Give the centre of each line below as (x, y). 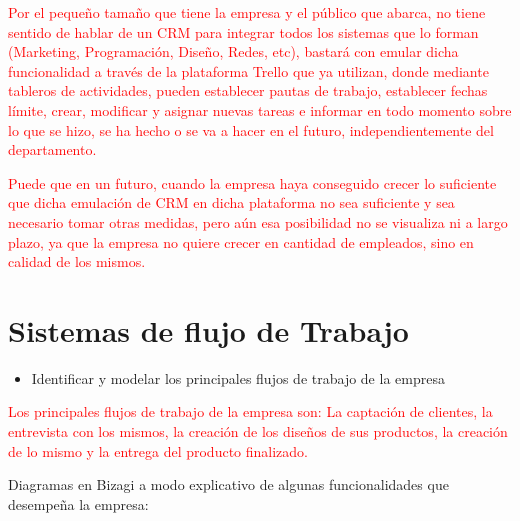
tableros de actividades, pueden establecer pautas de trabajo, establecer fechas (248, 90)
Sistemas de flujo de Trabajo (208, 329)
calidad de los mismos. (77, 261)
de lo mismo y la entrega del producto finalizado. (158, 450)
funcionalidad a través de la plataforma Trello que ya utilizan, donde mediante (248, 70)
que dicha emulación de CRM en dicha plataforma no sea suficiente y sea (231, 202)
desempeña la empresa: (78, 503)
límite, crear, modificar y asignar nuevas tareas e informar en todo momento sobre (260, 109)
